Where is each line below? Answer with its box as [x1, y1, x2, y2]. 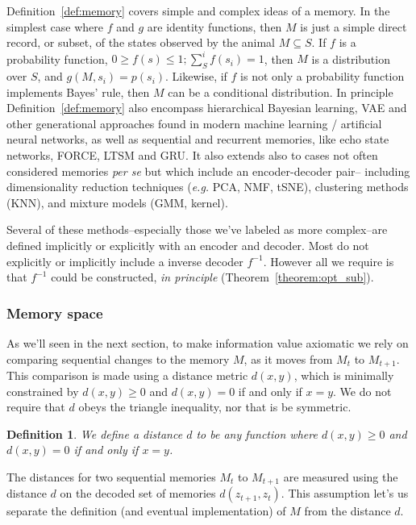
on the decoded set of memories [60, 485, 216, 502]
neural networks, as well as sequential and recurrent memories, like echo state [6, 131, 389, 148]
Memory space [6, 302, 103, 323]
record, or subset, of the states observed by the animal [6, 34, 276, 51]
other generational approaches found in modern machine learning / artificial [6, 115, 382, 131]
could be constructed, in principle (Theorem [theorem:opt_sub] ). [51, 269, 374, 285]
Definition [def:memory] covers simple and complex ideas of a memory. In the [6, 2, 390, 19]
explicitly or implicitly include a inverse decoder [6, 252, 243, 269]
